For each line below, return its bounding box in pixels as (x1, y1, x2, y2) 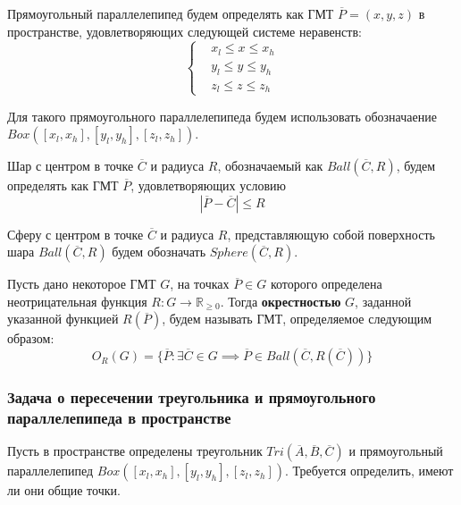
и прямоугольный (348, 442, 443, 460)
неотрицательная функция (7, 291, 147, 310)
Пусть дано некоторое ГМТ (7, 274, 156, 293)
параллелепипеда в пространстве (7, 406, 231, 428)
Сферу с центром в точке (7, 224, 144, 243)
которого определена (270, 274, 382, 293)
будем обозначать (112, 242, 206, 261)
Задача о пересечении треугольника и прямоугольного (7, 385, 376, 408)
